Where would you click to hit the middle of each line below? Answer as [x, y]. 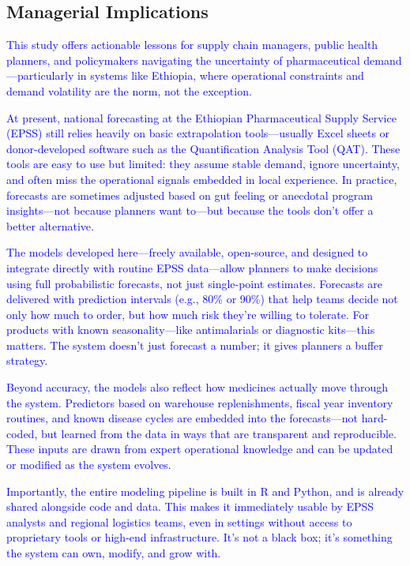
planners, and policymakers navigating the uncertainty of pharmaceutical [183, 60]
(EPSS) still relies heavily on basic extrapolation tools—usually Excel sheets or [198, 133]
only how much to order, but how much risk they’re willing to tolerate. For [188, 314]
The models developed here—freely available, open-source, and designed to [187, 252]
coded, [22, 433]
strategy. [27, 360]
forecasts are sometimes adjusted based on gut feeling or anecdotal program [190, 195]
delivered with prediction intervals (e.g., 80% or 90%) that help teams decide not [202, 299]
